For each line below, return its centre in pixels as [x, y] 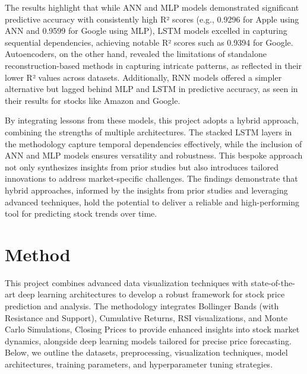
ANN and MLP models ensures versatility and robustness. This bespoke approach [154, 155]
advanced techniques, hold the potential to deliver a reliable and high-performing [152, 202]
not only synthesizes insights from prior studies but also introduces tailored [142, 167]
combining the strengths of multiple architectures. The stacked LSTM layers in [148, 131]
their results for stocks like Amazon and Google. [93, 100]
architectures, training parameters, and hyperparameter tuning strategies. [139, 364]
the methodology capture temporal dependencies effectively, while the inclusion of [153, 143]
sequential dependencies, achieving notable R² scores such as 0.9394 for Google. [149, 42]
